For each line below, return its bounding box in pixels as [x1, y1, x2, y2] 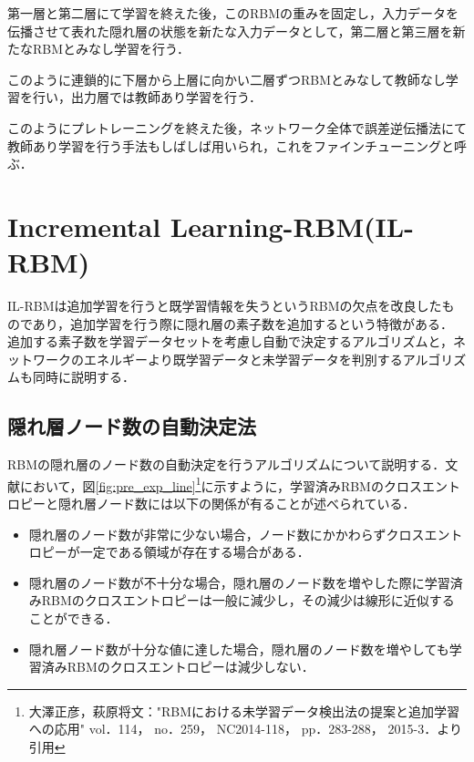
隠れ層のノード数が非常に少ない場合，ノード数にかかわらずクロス [28, 524, 425, 543]
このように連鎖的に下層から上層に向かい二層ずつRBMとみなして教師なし [7, 69, 446, 88]
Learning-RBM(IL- [170, 207, 414, 244]
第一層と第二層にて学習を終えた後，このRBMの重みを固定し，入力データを [7, 4, 459, 22]
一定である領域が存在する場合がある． [79, 542, 310, 561]
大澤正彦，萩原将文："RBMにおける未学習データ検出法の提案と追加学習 [28, 701, 460, 720]
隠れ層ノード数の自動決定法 [7, 412, 256, 440]
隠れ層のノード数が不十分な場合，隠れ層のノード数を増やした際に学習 [28, 572, 450, 592]
